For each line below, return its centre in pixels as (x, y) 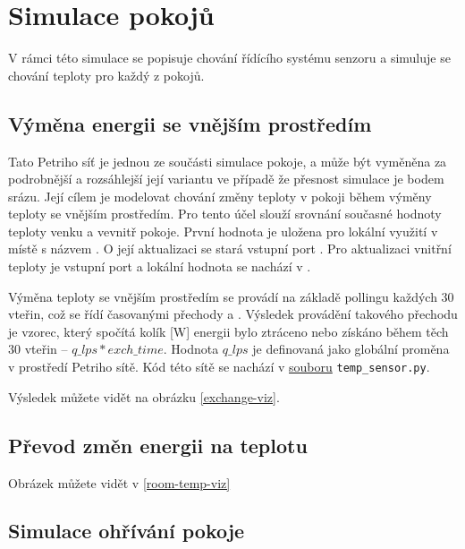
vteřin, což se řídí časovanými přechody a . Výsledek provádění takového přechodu (233, 314)
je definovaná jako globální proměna (351, 349)
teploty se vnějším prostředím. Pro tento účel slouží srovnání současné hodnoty (225, 214)
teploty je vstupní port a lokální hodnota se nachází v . (160, 266)
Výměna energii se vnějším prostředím (190, 123)
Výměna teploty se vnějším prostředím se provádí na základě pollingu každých (223, 296)
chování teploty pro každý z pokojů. (106, 75)
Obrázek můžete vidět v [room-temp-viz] (119, 482)
